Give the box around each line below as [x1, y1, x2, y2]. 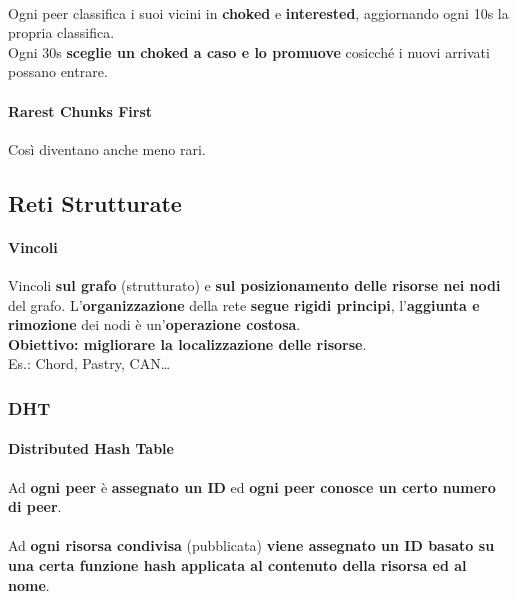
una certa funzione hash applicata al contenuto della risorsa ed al [8, 554, 467, 575]
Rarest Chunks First [8, 100, 152, 121]
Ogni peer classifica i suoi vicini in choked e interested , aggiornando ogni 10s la [8, 2, 509, 23]
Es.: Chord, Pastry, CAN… [8, 353, 171, 374]
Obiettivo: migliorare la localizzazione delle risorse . [8, 333, 367, 354]
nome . [8, 574, 50, 595]
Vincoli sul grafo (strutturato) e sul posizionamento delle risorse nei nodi [8, 274, 501, 295]
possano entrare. [8, 61, 108, 82]
